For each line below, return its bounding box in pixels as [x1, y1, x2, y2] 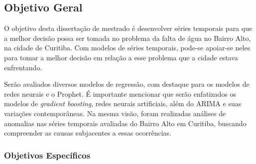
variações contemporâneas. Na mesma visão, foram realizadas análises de [4, 108, 226, 118]
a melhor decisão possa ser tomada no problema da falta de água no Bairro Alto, [4, 32, 251, 43]
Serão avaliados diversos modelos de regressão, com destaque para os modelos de [4, 79, 250, 89]
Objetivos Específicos [4, 149, 91, 161]
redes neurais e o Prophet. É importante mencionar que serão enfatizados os [4, 88, 237, 99]
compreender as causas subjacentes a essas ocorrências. [4, 128, 171, 138]
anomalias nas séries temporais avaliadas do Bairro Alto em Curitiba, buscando [4, 118, 247, 128]
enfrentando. [4, 62, 42, 72]
